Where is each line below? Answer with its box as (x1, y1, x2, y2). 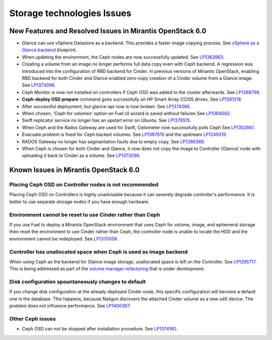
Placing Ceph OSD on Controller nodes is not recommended (9, 181, 159, 188)
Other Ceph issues (9, 315, 56, 322)
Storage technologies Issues (9, 8, 131, 19)
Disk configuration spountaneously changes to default (9, 278, 146, 285)
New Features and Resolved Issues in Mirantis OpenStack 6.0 (9, 27, 207, 35)
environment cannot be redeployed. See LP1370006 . (9, 235, 118, 241)
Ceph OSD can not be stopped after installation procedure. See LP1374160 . (22, 326, 178, 332)
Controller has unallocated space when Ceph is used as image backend (9, 248, 188, 255)
